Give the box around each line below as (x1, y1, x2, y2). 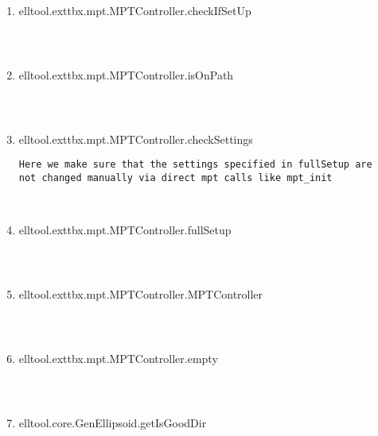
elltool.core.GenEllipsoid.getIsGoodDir (18, 414, 207, 430)
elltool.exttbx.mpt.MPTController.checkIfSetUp (18, 2, 251, 18)
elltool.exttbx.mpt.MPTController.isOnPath (18, 66, 234, 83)
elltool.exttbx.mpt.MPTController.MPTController (18, 285, 263, 302)
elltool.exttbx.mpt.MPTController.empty (18, 349, 218, 366)
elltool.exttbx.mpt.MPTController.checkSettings (18, 130, 253, 147)
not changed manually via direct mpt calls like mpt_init (18, 172, 333, 184)
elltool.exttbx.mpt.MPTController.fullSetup (18, 222, 232, 238)
